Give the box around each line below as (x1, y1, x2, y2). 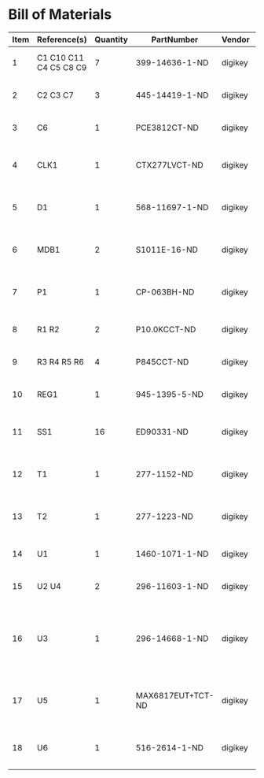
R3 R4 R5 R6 (36, 356, 85, 367)
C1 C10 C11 (36, 52, 85, 63)
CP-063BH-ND (135, 286, 195, 297)
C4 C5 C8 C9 (36, 61, 87, 72)
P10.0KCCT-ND (135, 324, 196, 335)
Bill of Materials (8, 6, 112, 24)
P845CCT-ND (135, 356, 189, 367)
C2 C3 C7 (36, 89, 75, 100)
